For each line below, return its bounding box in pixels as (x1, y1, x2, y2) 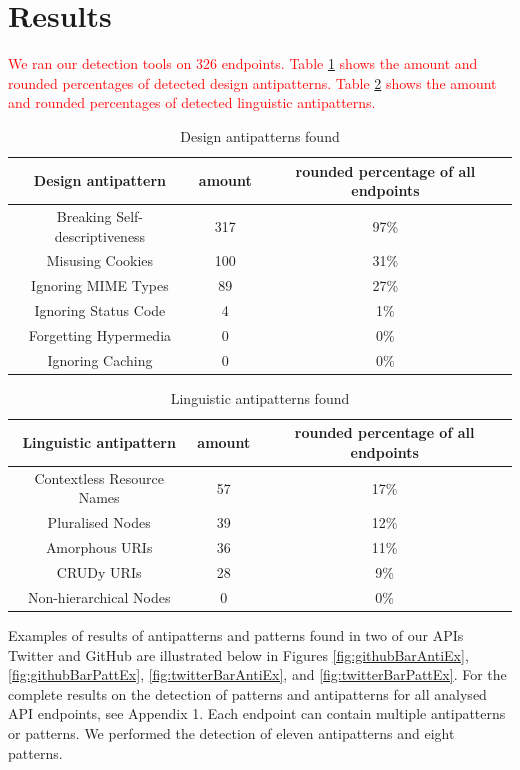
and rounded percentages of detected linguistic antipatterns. (8, 92, 376, 113)
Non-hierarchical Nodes (27, 586, 171, 607)
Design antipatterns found (180, 125, 340, 146)
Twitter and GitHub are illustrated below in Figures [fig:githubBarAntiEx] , (8, 644, 469, 665)
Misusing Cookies (46, 250, 154, 271)
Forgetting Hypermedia (28, 324, 172, 345)
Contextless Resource (34, 467, 164, 488)
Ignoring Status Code (34, 300, 166, 321)
